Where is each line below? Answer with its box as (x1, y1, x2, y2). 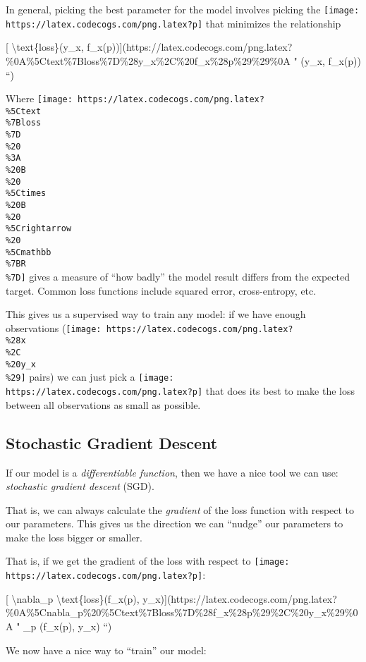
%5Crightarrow (6, 223, 72, 234)
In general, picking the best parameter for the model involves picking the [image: (6, 2, 360, 16)
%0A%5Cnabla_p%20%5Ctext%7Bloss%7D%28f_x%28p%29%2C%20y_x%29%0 (6, 605, 358, 620)
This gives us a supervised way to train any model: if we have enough (6, 307, 306, 321)
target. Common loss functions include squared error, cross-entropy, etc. (6, 283, 317, 298)
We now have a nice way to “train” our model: (6, 642, 207, 657)
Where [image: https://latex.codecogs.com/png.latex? (6, 91, 264, 106)
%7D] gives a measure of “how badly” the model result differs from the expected (6, 269, 350, 283)
